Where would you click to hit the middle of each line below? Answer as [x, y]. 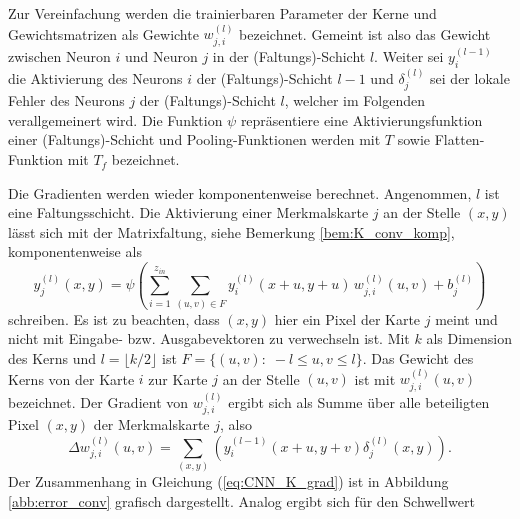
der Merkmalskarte [151, 424]
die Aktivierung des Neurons [95, 77]
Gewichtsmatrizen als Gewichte [103, 33]
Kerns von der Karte [71, 378]
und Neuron [161, 56]
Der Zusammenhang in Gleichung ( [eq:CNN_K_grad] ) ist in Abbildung [228, 480]
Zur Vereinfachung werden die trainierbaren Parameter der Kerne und [222, 13]
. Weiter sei [409, 56]
